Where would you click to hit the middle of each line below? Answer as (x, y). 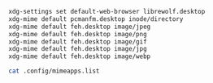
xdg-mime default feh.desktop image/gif (78, 41)
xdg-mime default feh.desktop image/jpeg (80, 27)
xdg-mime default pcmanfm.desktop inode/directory (96, 19)
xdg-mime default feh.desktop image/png (78, 34)
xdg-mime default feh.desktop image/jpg (78, 49)
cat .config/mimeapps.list (54, 71)
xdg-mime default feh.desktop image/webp (80, 56)
